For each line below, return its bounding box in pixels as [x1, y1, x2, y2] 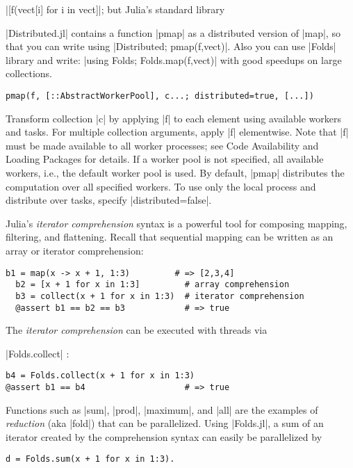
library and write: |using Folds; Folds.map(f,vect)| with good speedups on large [6, 52, 342, 67]
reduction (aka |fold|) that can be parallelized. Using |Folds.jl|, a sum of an [6, 416, 324, 430]
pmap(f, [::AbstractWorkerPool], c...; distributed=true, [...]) [6, 90, 314, 101]
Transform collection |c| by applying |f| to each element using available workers [6, 111, 341, 125]
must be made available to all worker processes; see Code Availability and [6, 138, 319, 152]
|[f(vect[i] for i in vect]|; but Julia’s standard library [6, 2, 225, 16]
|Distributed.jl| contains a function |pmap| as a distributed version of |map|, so [6, 25, 340, 40]
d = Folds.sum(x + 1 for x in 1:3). [6, 454, 175, 465]
